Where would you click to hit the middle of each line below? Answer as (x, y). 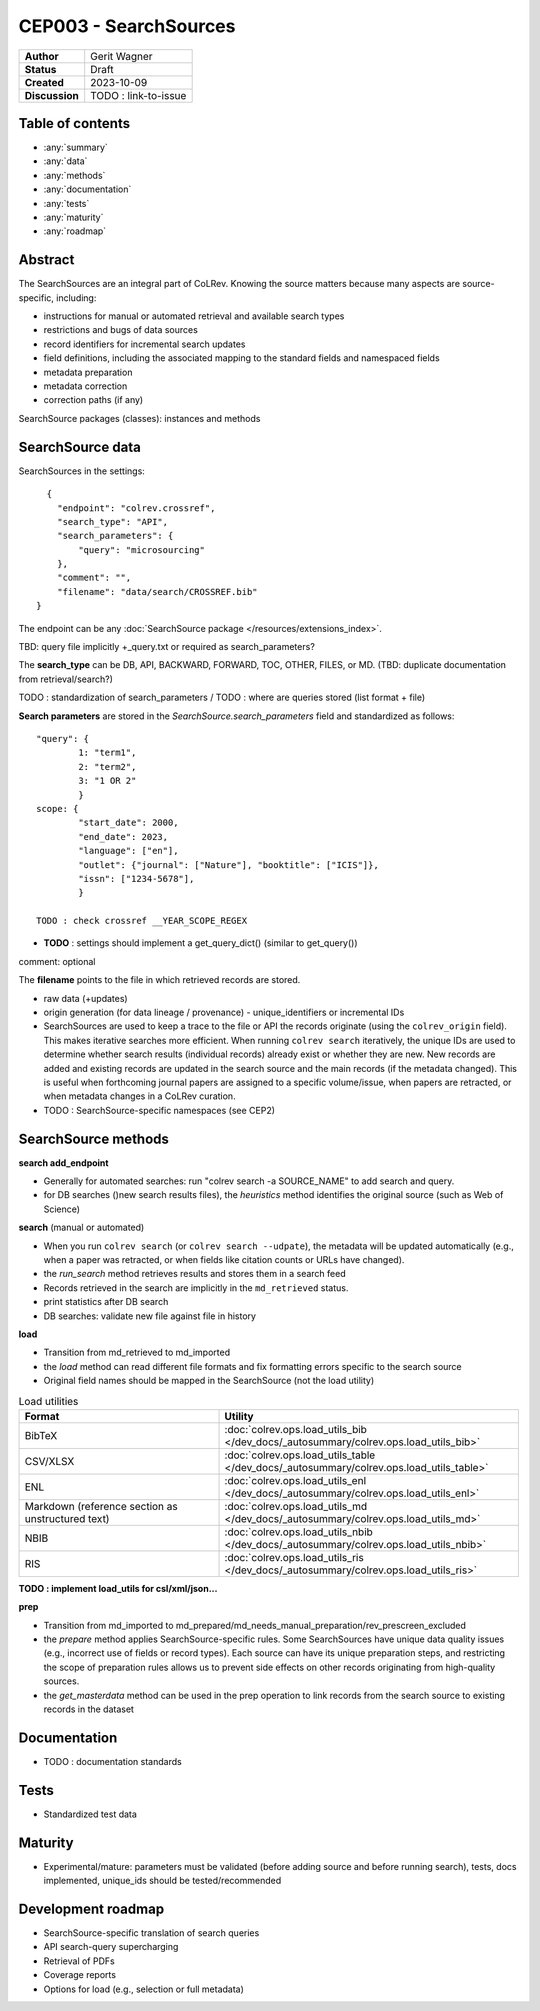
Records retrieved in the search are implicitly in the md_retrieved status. (196, 1287)
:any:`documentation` (87, 189)
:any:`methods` (74, 175)
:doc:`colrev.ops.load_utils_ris (294, 1557)
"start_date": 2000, (128, 823)
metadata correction (85, 386)
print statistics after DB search (106, 1302)
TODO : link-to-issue (138, 95)
